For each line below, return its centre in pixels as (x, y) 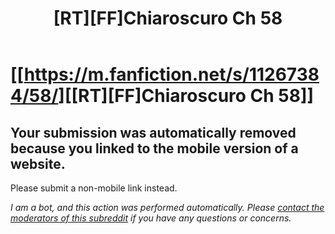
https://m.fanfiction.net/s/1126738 (171, 74)
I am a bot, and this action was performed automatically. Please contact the (167, 207)
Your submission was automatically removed (153, 132)
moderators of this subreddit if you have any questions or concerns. (151, 218)
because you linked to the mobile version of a (154, 148)
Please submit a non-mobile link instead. (94, 188)
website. (38, 163)
